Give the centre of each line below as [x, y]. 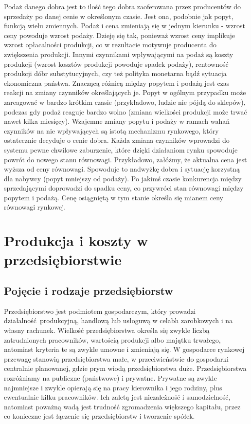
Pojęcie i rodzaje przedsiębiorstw [89, 291]
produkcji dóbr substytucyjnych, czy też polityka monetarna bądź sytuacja [115, 73]
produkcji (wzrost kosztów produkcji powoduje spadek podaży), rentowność [116, 64]
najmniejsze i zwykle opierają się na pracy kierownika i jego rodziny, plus [113, 387]
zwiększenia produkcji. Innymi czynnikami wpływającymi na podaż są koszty [119, 54]
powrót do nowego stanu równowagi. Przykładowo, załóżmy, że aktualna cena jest [125, 159]
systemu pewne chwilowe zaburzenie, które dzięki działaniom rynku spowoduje [121, 149]
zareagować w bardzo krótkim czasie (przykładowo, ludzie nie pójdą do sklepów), [125, 102]
